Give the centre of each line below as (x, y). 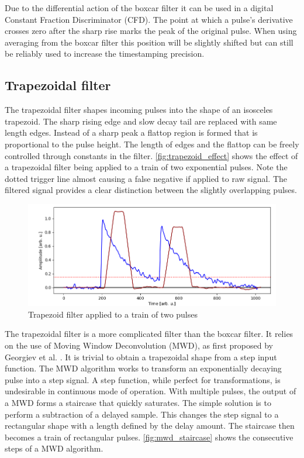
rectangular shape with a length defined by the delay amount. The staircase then (150, 426)
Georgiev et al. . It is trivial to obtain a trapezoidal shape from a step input (141, 357)
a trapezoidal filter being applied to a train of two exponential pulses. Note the (146, 167)
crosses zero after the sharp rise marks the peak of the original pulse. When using (151, 31)
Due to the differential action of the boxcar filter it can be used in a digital (139, 8)
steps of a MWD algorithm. (54, 448)
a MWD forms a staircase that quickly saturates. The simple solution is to (138, 402)
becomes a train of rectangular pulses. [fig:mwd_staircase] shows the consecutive (149, 437)
